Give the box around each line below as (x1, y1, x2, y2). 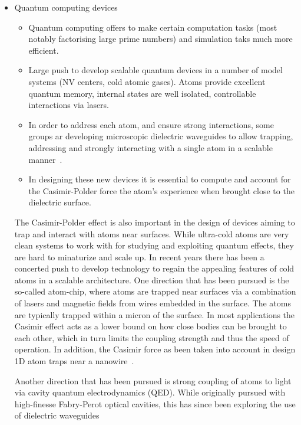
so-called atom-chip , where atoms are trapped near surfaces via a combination (14, 285, 296, 297)
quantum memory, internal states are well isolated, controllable (28, 87, 256, 99)
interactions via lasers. (28, 99, 110, 111)
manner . (28, 153, 62, 165)
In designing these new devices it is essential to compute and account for (28, 173, 291, 185)
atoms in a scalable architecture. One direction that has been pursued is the (14, 273, 289, 286)
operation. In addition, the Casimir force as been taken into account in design (14, 343, 296, 355)
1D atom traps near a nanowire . (14, 355, 134, 367)
